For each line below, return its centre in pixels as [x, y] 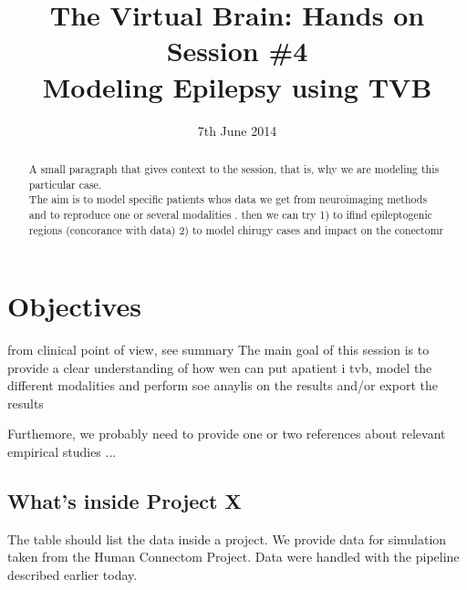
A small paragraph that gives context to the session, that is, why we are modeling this [234, 168]
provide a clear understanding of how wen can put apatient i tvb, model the [220, 367]
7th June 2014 [237, 130]
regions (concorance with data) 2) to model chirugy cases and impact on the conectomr [236, 229]
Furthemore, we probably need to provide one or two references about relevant [227, 434]
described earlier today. [73, 575]
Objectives [74, 306]
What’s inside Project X [125, 501]
